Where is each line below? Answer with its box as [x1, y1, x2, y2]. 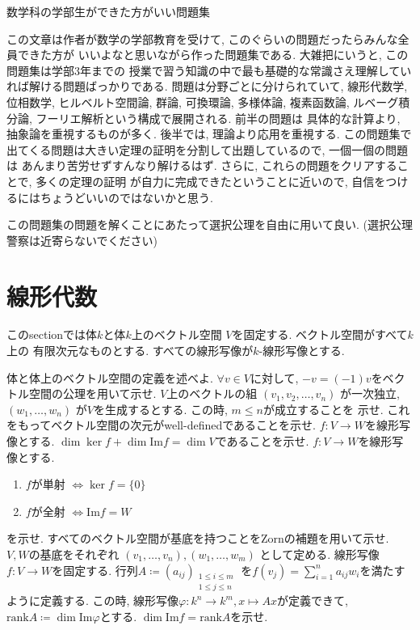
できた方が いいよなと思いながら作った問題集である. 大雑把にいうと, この [17, 46, 409, 63]
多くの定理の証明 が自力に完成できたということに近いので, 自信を [36, 172, 386, 189]
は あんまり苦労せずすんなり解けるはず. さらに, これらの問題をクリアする [6, 157, 397, 174]
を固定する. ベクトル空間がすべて [232, 326, 408, 343]
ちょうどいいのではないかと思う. [40, 188, 213, 205]
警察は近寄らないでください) [6, 231, 158, 248]
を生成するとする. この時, [93, 400, 228, 417]
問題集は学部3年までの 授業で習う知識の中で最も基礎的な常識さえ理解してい [6, 61, 412, 78]
